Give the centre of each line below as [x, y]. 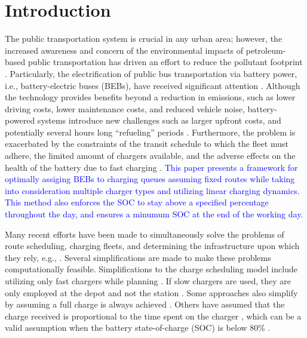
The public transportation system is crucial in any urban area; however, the [144, 39]
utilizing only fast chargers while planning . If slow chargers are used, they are [148, 281]
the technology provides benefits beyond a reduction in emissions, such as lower [150, 97]
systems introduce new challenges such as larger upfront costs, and [159, 120]
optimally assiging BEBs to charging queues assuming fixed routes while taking [150, 179]
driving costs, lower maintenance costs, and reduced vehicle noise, [125, 108]
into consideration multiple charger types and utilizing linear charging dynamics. [152, 190]
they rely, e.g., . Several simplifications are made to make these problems [138, 257]
